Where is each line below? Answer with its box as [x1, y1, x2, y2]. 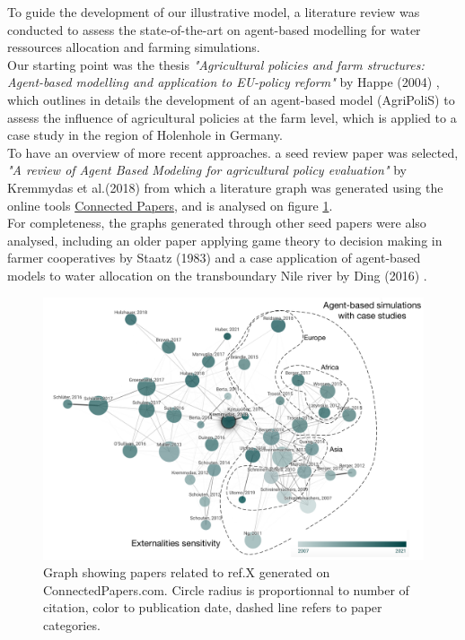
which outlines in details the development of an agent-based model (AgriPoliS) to [7, 90, 455, 108]
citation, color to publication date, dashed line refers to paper [43, 598, 382, 617]
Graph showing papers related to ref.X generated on [43, 563, 330, 582]
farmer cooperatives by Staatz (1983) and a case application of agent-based [7, 248, 421, 267]
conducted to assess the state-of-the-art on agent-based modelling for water [7, 20, 421, 39]
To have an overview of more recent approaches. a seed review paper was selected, [7, 143, 459, 161]
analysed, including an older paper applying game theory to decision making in [7, 230, 443, 249]
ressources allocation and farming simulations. [7, 38, 260, 56]
